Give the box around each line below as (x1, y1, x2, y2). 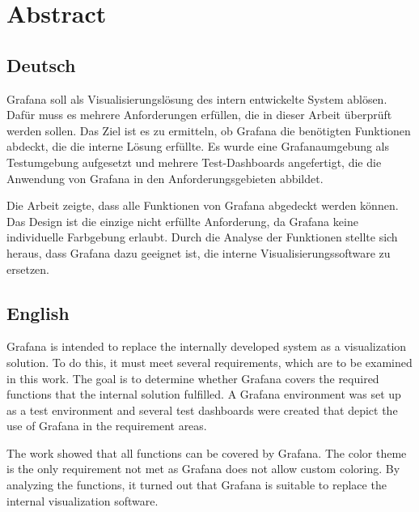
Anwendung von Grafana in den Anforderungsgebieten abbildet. (6, 169, 324, 186)
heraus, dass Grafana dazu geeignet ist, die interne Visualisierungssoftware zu (6, 244, 391, 261)
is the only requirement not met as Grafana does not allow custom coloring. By (6, 460, 400, 477)
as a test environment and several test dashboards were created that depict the (6, 401, 398, 418)
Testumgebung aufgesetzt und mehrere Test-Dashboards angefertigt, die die (6, 153, 382, 170)
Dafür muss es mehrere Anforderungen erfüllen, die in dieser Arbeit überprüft (6, 106, 392, 123)
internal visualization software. (6, 492, 159, 509)
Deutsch (6, 52, 76, 77)
